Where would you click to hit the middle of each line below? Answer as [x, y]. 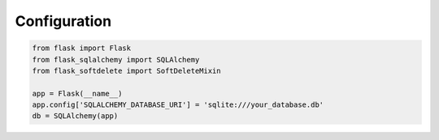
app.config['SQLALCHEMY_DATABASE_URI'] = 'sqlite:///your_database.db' [178, 105]
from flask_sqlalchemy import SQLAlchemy [116, 59]
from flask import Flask [82, 48]
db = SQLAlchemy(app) [75, 116]
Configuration [63, 21]
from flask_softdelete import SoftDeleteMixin [126, 70]
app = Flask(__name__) [77, 93]
